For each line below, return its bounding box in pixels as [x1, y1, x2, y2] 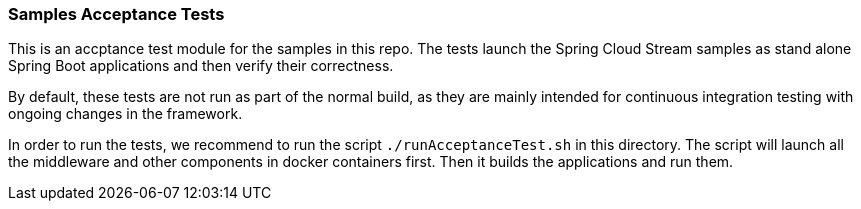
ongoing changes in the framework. [8, 105, 243, 123]
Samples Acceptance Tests [8, 4, 225, 24]
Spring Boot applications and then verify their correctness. [8, 57, 394, 75]
